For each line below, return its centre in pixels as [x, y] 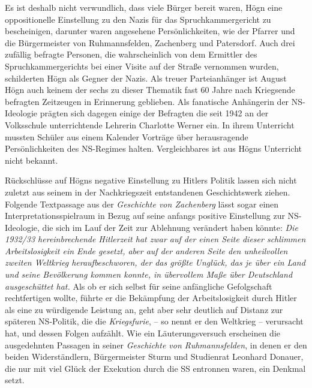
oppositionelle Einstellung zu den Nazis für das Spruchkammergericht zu [138, 19]
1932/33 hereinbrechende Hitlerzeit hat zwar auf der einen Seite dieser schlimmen [155, 239]
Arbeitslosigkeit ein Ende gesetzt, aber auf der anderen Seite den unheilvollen [146, 250]
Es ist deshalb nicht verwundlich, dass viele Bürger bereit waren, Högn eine [144, 7]
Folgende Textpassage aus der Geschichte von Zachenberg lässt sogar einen [142, 204]
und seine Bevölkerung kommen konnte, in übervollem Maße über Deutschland [149, 274]
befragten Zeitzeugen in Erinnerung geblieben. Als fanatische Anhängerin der [147, 101]
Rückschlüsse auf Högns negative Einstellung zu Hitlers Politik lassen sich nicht [151, 180]
